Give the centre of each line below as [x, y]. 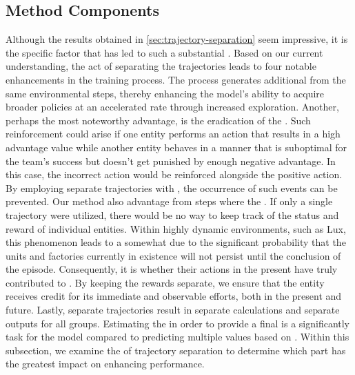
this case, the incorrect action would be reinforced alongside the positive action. [174, 174]
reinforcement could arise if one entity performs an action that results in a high [173, 134]
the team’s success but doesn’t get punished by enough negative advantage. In [171, 161]
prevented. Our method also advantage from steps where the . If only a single [169, 201]
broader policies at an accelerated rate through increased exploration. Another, [172, 107]
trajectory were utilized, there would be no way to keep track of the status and [172, 214]
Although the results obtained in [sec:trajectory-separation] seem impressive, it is [177, 39]
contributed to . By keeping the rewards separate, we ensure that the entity [165, 282]
